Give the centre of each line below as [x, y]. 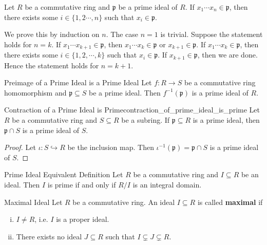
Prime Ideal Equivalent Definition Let [64, 174]
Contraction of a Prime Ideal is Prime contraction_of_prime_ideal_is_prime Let [132, 110]
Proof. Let [20, 147]
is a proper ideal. [83, 219]
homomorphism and [35, 92]
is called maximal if [230, 202]
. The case [122, 34]
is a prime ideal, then [226, 120]
